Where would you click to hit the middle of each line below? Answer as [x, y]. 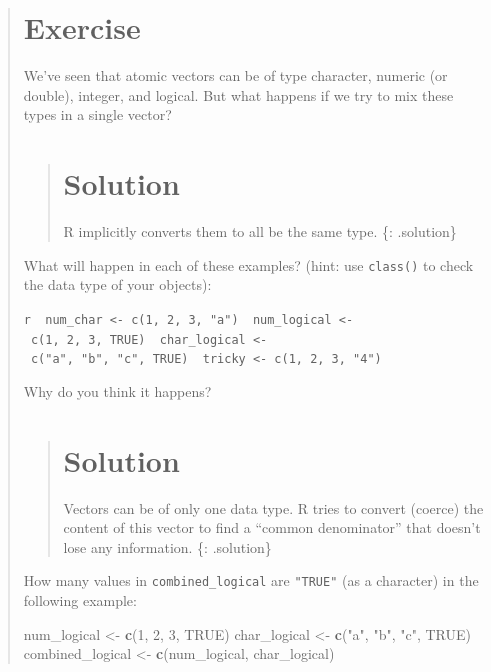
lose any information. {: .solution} [167, 546]
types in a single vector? [97, 114]
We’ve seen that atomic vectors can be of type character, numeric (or [235, 75]
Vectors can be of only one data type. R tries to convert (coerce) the [273, 507]
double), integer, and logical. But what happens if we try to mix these [238, 94]
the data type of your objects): [117, 284]
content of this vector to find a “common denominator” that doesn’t [272, 527]
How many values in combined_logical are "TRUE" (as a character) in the [251, 580]
